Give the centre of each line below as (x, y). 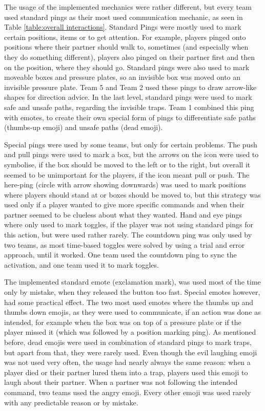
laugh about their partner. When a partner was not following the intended (121, 382)
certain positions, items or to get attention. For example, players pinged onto (125, 37)
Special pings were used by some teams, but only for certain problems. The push (131, 144)
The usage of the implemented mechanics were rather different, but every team (128, 7)
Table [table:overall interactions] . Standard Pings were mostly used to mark (123, 27)
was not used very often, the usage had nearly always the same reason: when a (127, 362)
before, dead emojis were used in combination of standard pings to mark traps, (128, 342)
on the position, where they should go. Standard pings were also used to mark (127, 67)
